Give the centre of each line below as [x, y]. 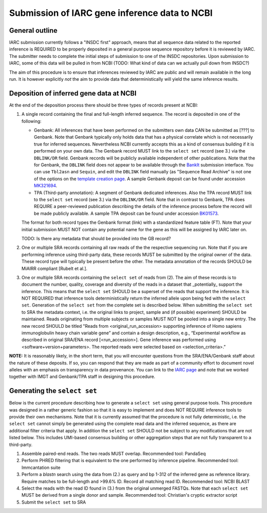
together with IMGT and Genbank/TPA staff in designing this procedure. [82, 377]
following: [31, 121]
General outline [33, 30]
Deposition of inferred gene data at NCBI [73, 93]
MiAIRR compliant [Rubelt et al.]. [54, 268]
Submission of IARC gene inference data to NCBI [111, 13]
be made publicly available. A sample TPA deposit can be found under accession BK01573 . [126, 213]
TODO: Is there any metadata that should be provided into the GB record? [96, 238]
